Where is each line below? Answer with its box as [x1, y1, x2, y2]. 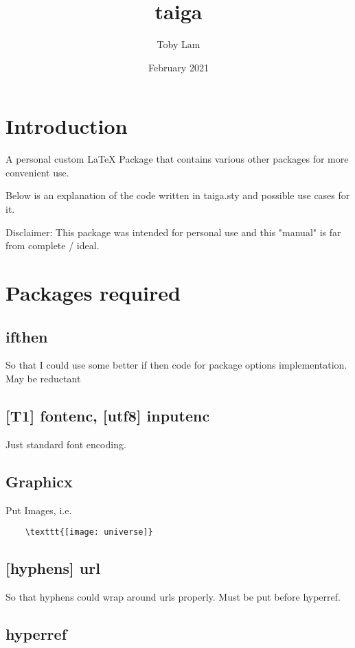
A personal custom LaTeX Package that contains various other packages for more [5, 152, 349, 166]
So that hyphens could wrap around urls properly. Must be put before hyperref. [5, 590, 341, 604]
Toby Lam [157, 37, 201, 51]
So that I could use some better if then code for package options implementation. [5, 358, 347, 372]
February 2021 [148, 60, 209, 74]
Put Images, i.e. [5, 502, 72, 517]
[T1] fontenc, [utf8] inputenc [5, 404, 210, 426]
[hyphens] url [5, 557, 100, 579]
